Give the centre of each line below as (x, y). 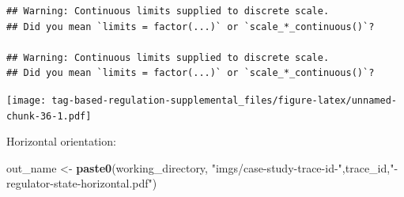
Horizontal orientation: (61, 141)
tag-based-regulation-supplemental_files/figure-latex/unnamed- (224, 100)
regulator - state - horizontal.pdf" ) (82, 183)
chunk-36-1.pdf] (49, 116)
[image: (26, 100)
